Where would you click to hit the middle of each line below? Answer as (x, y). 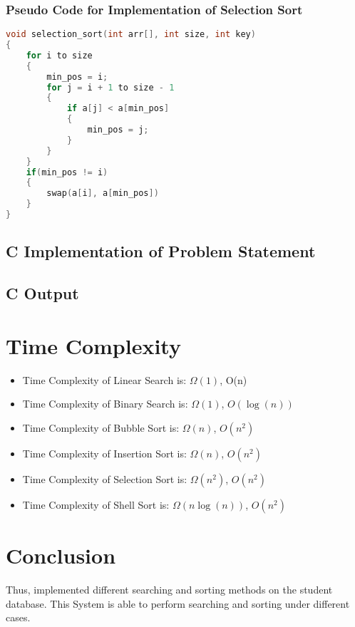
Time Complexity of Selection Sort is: (105, 478)
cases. (18, 617)
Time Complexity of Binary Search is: (105, 404)
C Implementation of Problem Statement (161, 251)
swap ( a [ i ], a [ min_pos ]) (103, 193)
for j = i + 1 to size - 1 (110, 87)
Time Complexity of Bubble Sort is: (101, 427)
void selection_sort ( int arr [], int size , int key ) (131, 35)
